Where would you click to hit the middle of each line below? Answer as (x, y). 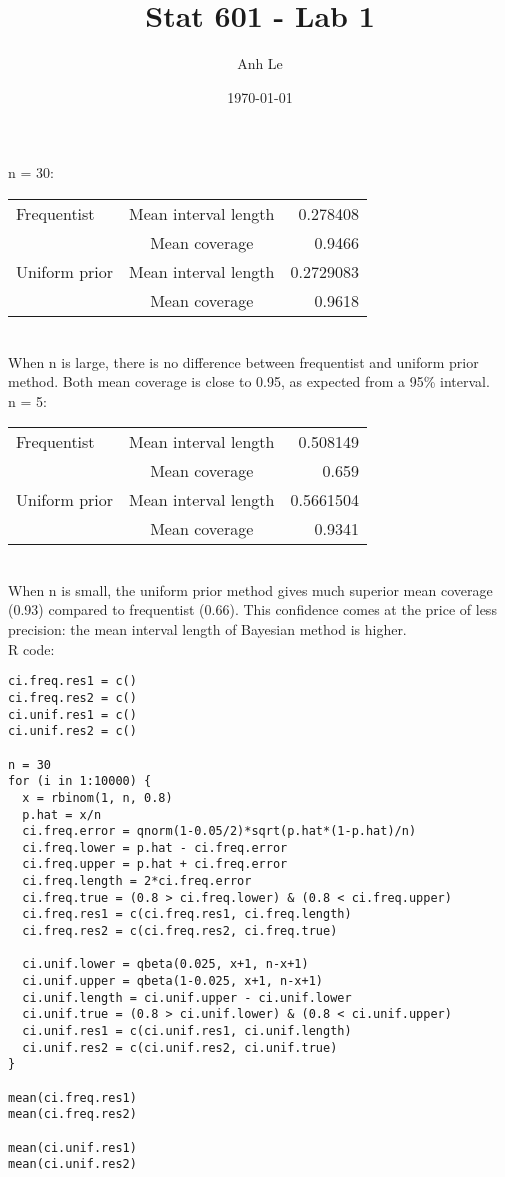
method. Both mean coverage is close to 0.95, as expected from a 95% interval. (249, 381)
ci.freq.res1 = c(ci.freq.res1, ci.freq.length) (187, 914)
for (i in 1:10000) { (80, 781)
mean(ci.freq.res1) (72, 1097)
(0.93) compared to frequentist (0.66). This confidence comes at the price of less (252, 609)
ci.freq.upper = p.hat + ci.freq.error (155, 864)
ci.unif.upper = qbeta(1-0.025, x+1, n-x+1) (172, 981)
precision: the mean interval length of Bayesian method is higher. (207, 629)
